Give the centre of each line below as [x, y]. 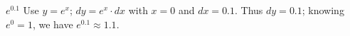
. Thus [249, 10]
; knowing [323, 10]
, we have [53, 24]
